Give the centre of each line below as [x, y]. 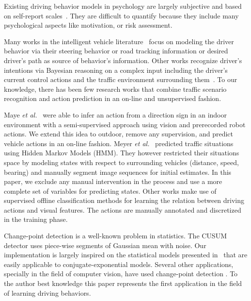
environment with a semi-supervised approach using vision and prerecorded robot [125, 124]
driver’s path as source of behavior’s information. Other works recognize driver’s [123, 60]
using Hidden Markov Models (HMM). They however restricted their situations [122, 153]
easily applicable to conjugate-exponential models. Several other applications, [119, 264]
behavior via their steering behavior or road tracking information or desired [116, 51]
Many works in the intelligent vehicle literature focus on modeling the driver [119, 41]
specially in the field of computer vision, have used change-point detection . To [121, 274]
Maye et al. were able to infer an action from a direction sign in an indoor [115, 114]
